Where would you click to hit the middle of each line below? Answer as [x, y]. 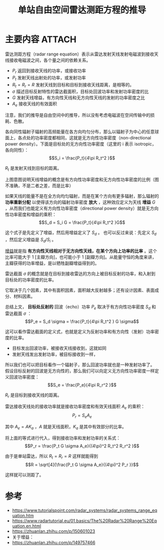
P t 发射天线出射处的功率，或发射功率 [49, 78]
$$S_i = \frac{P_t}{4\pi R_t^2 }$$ [82, 158]
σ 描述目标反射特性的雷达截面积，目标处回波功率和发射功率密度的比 [80, 92]
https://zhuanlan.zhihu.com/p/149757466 [54, 543]
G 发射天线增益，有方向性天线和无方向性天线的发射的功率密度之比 [79, 98]
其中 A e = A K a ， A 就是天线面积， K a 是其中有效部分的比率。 [66, 427]
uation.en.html [27, 526]
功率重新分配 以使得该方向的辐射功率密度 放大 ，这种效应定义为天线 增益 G [80, 202]
